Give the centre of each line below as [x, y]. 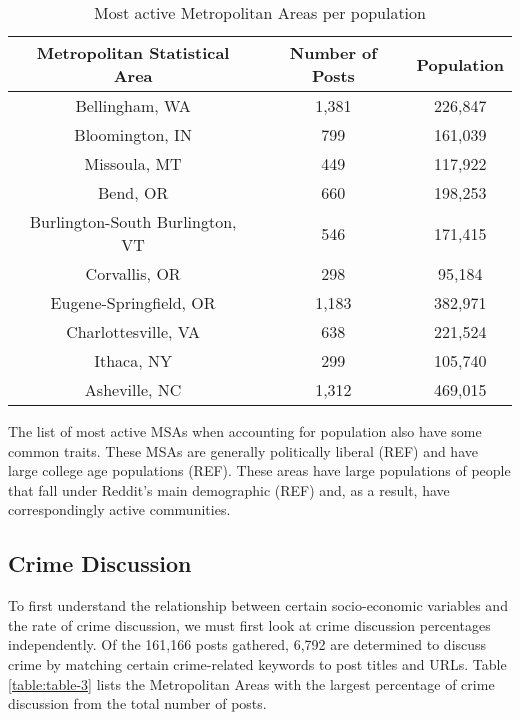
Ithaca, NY [133, 360]
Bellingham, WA [133, 105]
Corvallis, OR [133, 273]
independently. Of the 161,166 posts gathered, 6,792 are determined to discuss [247, 644]
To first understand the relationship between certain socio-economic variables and [258, 605]
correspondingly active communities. [119, 509]
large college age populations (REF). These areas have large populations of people [259, 470]
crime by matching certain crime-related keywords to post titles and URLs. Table [257, 663]
